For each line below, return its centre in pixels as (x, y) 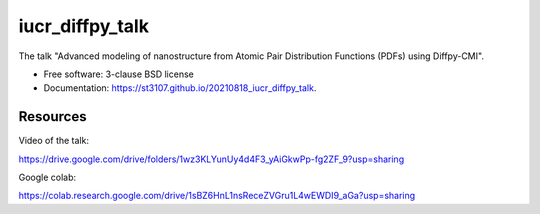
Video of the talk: (54, 141)
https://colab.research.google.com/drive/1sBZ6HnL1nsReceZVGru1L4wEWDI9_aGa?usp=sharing (217, 196)
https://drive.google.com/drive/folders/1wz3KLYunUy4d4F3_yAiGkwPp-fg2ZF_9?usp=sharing (211, 159)
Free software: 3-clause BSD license (118, 74)
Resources (52, 116)
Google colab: (47, 177)
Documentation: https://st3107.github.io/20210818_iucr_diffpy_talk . (180, 88)
